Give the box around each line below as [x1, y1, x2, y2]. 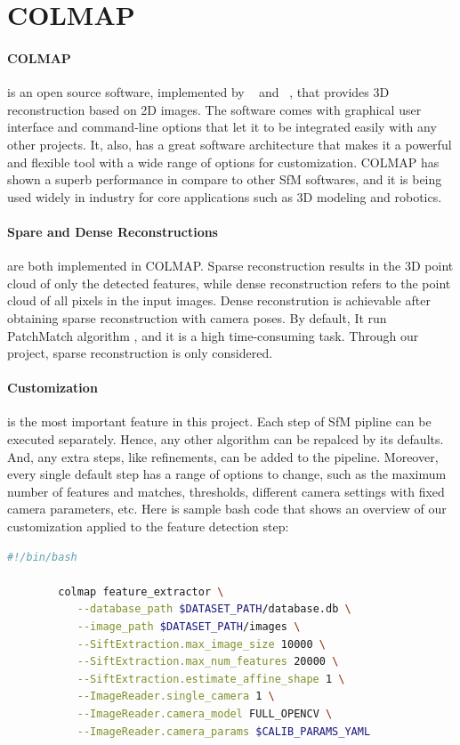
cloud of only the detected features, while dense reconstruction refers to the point [7, 273, 451, 292]
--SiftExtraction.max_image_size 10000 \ [77, 637, 326, 651]
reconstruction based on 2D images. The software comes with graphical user [7, 100, 422, 118]
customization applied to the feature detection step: [7, 517, 289, 536]
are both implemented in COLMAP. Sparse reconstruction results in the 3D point [7, 256, 454, 275]
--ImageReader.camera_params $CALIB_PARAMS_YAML [77, 725, 371, 738]
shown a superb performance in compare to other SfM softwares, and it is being [7, 170, 442, 189]
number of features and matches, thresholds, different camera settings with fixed [7, 482, 445, 500]
